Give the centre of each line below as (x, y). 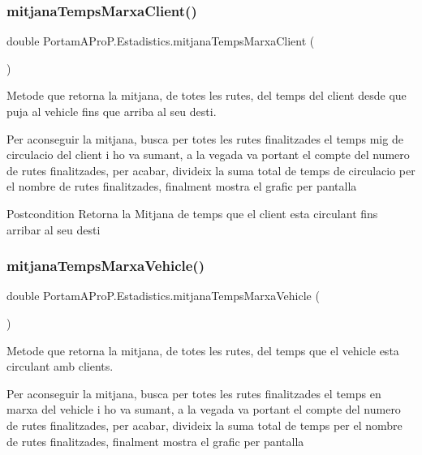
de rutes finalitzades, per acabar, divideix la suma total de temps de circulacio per (211, 170)
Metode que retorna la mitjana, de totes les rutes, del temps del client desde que (207, 95)
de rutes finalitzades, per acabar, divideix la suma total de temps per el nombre (205, 425)
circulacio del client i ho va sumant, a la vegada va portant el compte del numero (208, 155)
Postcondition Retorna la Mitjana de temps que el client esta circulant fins (192, 213)
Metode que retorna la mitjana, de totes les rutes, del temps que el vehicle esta (203, 350)
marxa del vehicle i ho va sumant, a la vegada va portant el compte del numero (204, 409)
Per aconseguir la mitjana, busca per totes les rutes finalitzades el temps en (194, 393)
